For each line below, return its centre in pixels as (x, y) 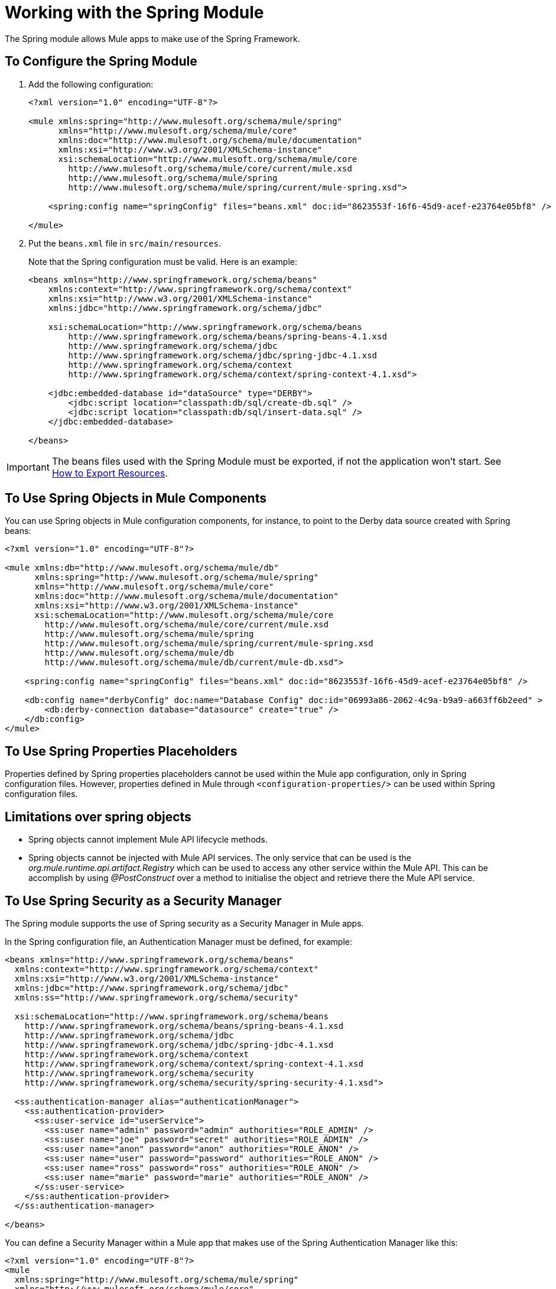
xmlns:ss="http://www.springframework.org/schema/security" (157, 997)
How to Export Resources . (110, 473)
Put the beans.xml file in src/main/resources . (125, 243)
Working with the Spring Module (134, 12)
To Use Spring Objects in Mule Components (136, 498)
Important (28, 467)
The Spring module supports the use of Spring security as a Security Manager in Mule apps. (184, 923)
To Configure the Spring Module (101, 61)
